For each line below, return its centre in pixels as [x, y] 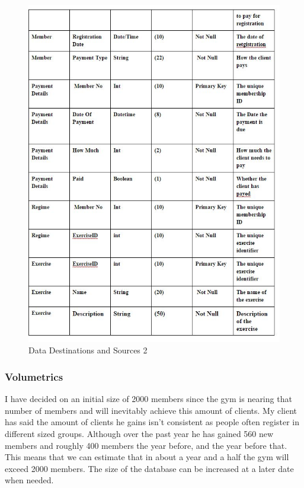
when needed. [29, 480]
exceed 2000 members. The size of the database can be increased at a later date [149, 468]
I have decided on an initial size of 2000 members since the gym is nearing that [148, 399]
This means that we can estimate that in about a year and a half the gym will [147, 457]
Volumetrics [34, 376]
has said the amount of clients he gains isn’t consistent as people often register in [152, 422]
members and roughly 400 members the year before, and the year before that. [146, 445]
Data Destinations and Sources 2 [88, 350]
